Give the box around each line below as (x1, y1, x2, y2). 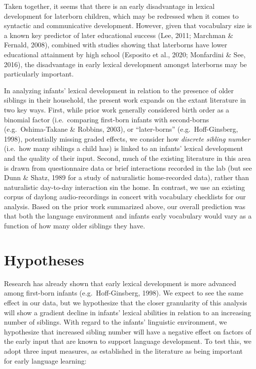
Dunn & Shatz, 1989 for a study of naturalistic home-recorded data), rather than (4, 172, 249, 183)
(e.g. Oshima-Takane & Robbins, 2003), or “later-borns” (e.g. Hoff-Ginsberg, (4, 124, 238, 134)
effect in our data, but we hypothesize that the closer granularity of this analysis (4, 297, 247, 307)
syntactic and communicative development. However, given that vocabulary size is (4, 20, 252, 31)
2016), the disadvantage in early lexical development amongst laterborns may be (4, 59, 247, 69)
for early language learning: (4, 355, 87, 366)
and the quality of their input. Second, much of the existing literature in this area (4, 152, 251, 163)
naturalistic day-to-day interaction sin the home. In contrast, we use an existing (4, 182, 245, 192)
